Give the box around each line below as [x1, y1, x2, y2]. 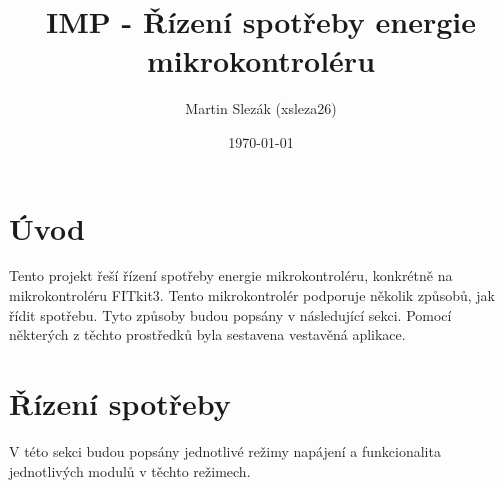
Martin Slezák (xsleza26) [185, 98, 337, 119]
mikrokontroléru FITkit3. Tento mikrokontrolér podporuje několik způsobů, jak [9, 285, 495, 306]
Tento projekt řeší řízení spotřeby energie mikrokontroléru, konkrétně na [9, 265, 453, 286]
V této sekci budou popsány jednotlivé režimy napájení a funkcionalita [9, 440, 441, 461]
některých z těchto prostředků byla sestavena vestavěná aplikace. [9, 324, 406, 345]
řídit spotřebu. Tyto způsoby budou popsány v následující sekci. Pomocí [9, 304, 452, 325]
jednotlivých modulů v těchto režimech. [9, 460, 251, 481]
